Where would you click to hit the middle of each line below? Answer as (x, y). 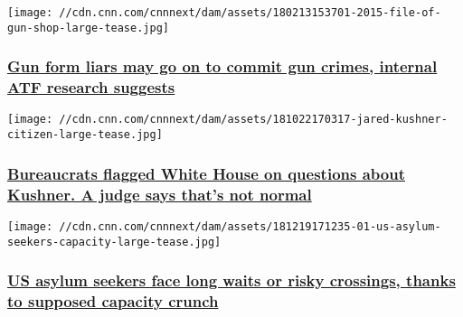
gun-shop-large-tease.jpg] (88, 28)
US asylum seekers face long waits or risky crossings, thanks (231, 280)
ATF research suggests (91, 87)
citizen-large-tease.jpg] (85, 135)
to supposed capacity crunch (113, 301)
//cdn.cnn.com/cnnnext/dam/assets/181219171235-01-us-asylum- (250, 226)
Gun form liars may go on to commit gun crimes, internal (222, 66)
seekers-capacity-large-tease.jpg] (114, 242)
